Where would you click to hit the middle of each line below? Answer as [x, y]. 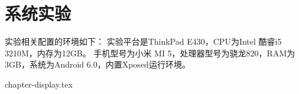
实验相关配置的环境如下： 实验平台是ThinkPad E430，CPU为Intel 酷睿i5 [143, 41]
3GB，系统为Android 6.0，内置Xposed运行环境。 [97, 64]
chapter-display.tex [39, 84]
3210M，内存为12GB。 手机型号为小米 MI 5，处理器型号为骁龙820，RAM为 [150, 53]
